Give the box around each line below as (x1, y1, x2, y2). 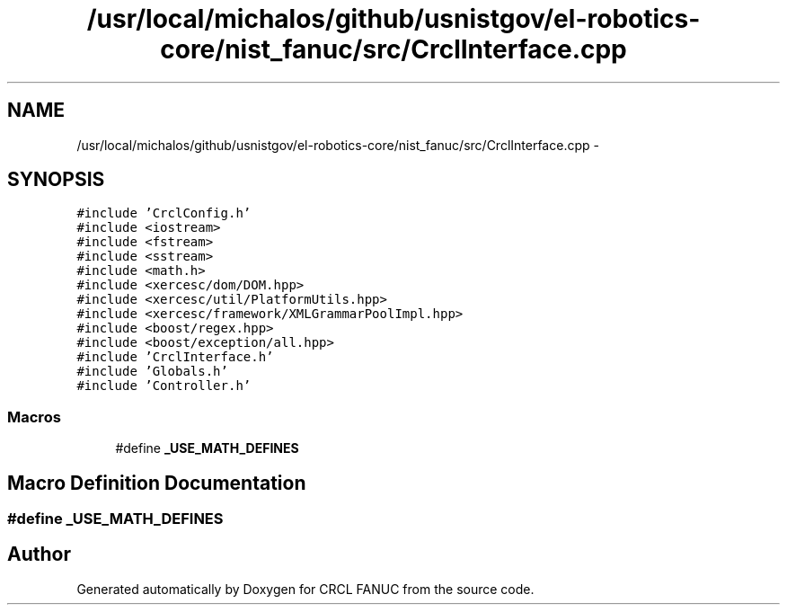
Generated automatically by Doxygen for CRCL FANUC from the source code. (76, 581, 535, 597)
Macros (7, 407, 61, 426)
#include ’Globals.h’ (76, 364, 228, 379)
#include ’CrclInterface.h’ (76, 350, 274, 365)
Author (7, 543, 71, 566)
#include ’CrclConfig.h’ (76, 206, 252, 221)
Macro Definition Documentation (7, 471, 306, 494)
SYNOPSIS (7, 168, 105, 191)
